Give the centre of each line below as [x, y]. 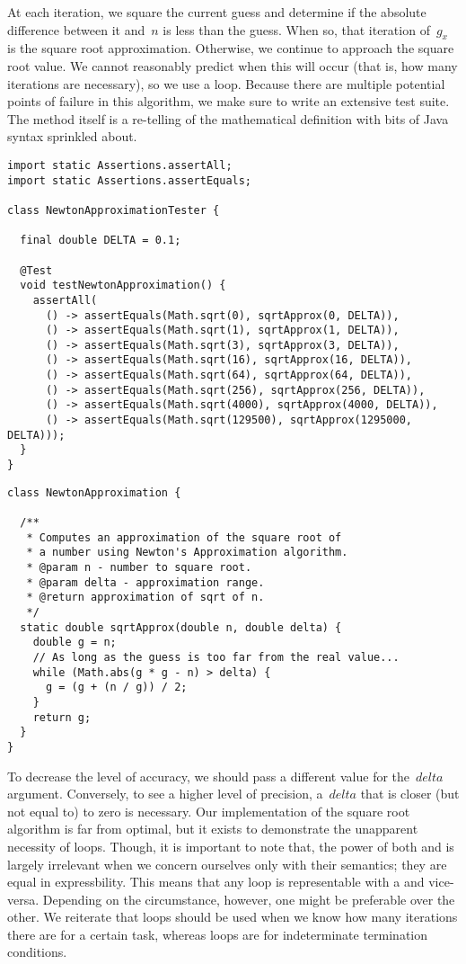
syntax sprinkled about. [72, 136]
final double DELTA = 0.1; [101, 241]
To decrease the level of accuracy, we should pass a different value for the [209, 776]
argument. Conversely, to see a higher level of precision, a [165, 794]
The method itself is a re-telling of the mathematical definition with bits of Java [228, 118]
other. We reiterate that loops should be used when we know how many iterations [233, 917]
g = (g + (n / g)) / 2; [116, 687]
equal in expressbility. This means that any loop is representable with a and [216, 882]
